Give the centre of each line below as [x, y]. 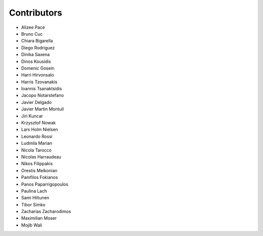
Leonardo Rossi [37, 136]
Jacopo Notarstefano [43, 96]
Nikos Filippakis [37, 164]
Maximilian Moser [39, 218]
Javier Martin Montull [43, 109]
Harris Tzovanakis [39, 82]
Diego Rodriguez [38, 48]
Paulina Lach [34, 191]
